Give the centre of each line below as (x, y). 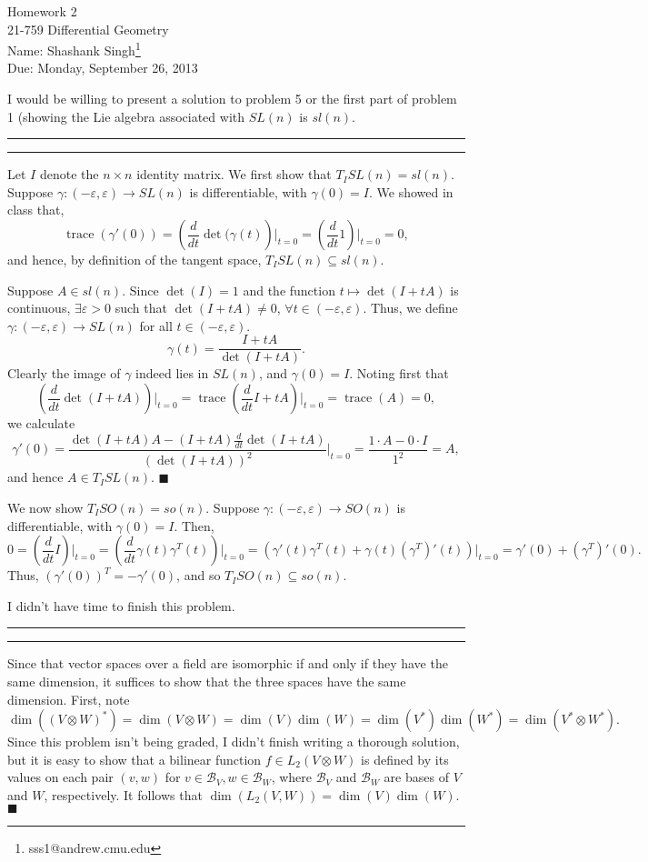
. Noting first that (399, 373)
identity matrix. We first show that (234, 174)
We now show (45, 507)
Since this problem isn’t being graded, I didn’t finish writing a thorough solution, (234, 742)
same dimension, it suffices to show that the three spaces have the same (207, 681)
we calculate (41, 423)
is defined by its (405, 759)
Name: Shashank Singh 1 (74, 49)
